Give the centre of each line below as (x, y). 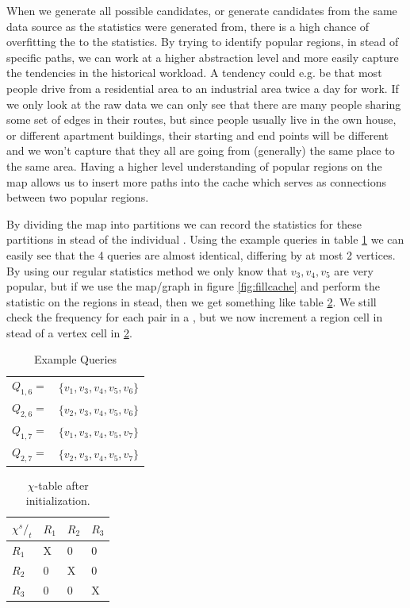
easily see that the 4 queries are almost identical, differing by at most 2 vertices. (201, 254)
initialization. (58, 500)
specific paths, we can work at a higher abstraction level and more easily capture (203, 57)
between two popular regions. (78, 197)
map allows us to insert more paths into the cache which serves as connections (196, 181)
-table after (61, 485)
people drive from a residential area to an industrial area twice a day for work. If (203, 88)
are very (354, 270)
